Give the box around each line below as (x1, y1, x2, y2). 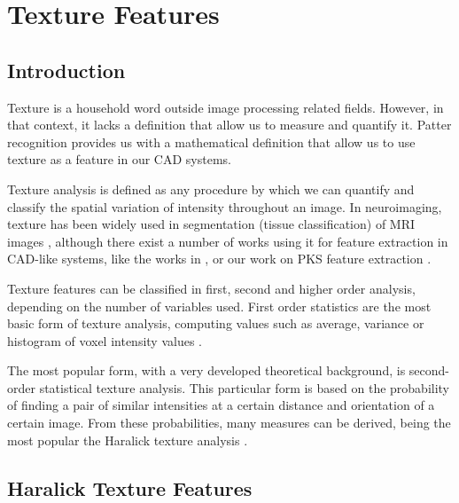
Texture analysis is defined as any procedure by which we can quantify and (7, 179, 415, 198)
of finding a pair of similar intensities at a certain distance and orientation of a (7, 396, 435, 414)
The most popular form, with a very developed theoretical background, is (7, 361, 406, 380)
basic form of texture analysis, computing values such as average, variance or (7, 314, 424, 333)
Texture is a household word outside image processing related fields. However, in (7, 98, 444, 116)
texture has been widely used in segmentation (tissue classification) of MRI (7, 215, 416, 233)
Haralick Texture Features (7, 474, 253, 501)
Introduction (7, 56, 126, 83)
